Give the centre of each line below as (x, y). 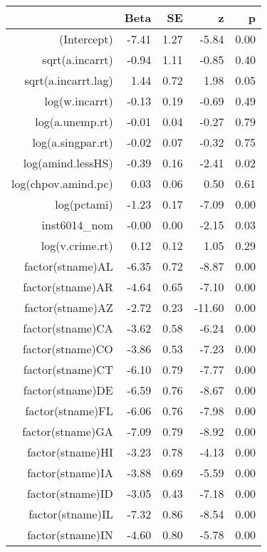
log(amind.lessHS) (68, 163)
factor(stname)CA (68, 328)
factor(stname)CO (68, 349)
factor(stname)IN (70, 535)
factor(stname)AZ (69, 307)
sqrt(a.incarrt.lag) (69, 80)
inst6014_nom (77, 225)
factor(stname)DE (68, 390)
